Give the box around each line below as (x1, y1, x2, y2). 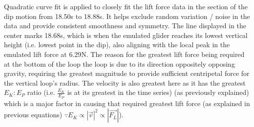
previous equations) (4, 109, 63, 120)
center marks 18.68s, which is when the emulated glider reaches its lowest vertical (4, 30, 248, 40)
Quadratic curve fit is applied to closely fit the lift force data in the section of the (4, 1, 248, 11)
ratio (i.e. (27, 87, 55, 97)
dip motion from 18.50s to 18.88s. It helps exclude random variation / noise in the (4, 11, 250, 21)
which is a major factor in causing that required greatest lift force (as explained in (4, 98, 250, 108)
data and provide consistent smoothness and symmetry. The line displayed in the (4, 20, 247, 31)
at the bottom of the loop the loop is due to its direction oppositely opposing (4, 58, 235, 69)
